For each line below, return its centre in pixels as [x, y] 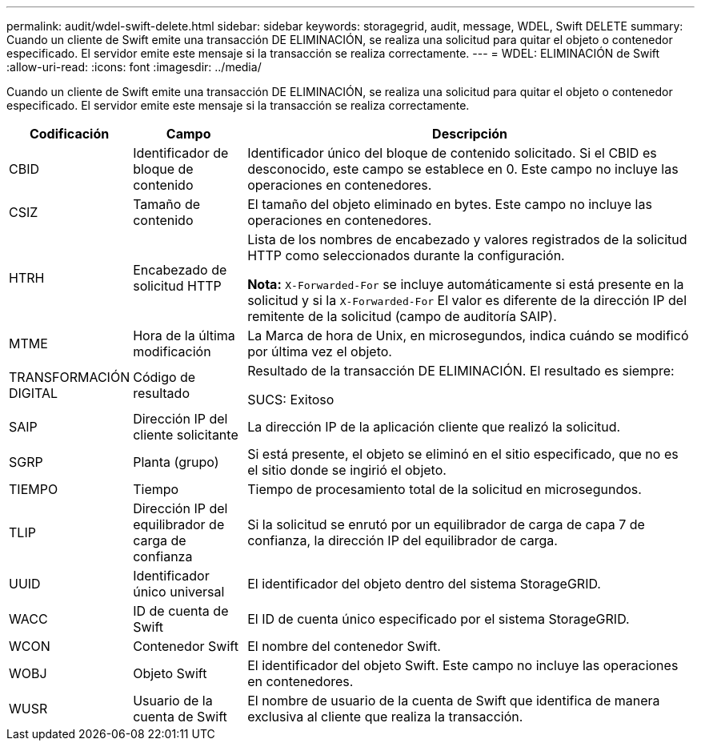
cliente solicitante [186, 435]
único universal [179, 592]
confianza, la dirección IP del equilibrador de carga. [403, 540]
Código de [164, 377]
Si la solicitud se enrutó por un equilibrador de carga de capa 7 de [446, 524]
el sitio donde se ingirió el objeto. [347, 470]
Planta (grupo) [176, 462]
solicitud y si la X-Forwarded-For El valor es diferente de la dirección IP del [467, 300]
